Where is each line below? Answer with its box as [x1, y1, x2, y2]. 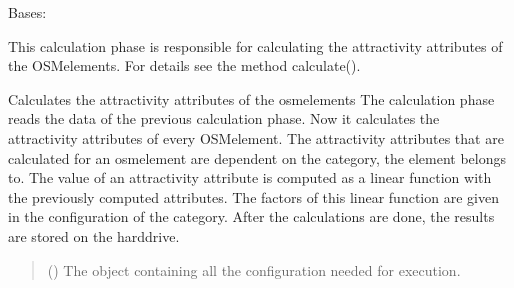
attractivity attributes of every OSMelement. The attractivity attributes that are [8, 127, 504, 148]
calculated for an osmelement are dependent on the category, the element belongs [8, 147, 507, 168]
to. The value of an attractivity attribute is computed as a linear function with [8, 167, 492, 188]
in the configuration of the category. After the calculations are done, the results [8, 206, 495, 227]
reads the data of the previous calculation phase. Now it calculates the [8, 108, 440, 129]
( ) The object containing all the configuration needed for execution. [47, 259, 461, 280]
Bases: [8, 2, 47, 22]
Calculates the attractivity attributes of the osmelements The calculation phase [8, 88, 495, 109]
